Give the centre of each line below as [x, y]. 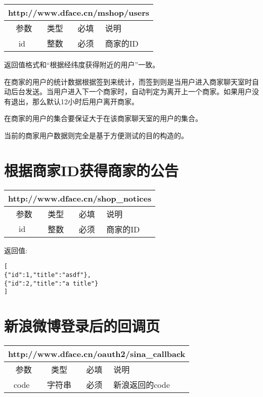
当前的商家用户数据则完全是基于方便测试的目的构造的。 [96, 135]
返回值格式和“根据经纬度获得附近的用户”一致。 [82, 64]
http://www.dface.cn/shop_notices [80, 198]
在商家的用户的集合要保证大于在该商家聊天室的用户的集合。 [103, 118]
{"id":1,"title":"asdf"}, [48, 275]
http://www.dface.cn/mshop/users [79, 12]
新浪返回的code [142, 385]
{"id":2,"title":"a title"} [51, 283]
